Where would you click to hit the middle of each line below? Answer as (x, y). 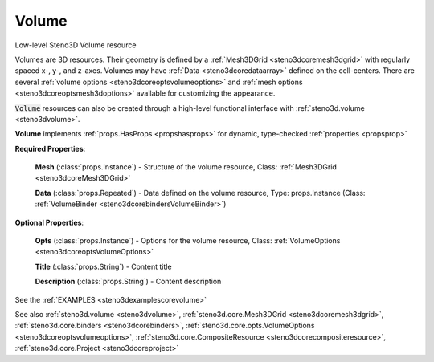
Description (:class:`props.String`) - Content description (128, 282)
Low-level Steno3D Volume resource (76, 45)
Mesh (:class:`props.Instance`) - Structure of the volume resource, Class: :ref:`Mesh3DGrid (186, 167)
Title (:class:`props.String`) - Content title (103, 266)
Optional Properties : (49, 222)
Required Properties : (50, 148)
